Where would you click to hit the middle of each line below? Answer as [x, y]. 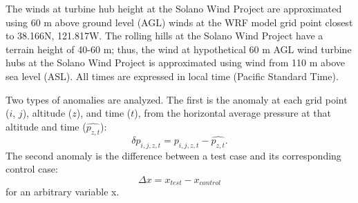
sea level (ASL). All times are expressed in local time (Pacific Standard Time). [172, 76]
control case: [32, 169]
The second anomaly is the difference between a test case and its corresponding [173, 155]
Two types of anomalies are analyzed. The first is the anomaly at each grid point [177, 99]
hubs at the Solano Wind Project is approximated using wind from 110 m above [175, 62]
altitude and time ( [46, 126]
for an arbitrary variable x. [63, 192]
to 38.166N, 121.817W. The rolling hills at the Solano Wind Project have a [164, 36]
